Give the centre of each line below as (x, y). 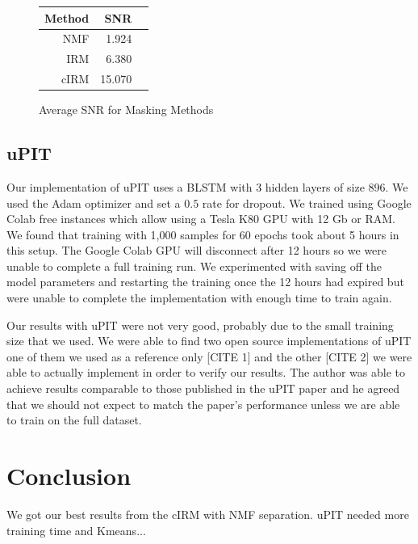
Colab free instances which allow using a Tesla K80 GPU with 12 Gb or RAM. (201, 219)
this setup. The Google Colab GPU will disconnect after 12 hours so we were (197, 250)
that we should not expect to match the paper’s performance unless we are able (203, 404)
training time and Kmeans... (76, 530)
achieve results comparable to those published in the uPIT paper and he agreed (203, 388)
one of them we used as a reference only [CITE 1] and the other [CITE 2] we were (209, 356)
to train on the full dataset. (74, 420)
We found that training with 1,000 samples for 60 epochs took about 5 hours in (203, 234)
